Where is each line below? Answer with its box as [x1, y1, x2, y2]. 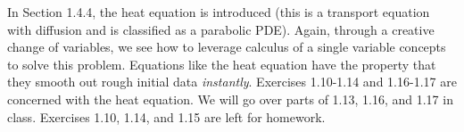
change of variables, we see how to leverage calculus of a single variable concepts [7, 37, 446, 56]
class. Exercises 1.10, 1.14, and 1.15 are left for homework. [7, 107, 326, 126]
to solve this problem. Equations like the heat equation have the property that [7, 54, 436, 73]
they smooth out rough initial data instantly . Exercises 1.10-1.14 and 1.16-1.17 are [7, 72, 457, 91]
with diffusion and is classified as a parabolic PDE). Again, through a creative [7, 20, 435, 38]
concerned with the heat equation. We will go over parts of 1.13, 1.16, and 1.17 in [7, 89, 453, 108]
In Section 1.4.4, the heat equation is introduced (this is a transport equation [7, 3, 430, 21]
